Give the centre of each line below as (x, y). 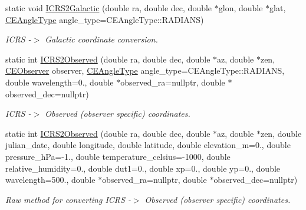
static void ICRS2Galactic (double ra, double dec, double (109, 8)
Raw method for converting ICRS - (68, 199)
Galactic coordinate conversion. (101, 39)
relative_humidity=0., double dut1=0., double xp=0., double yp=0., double (143, 168)
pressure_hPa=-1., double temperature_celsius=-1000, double (118, 156)
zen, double (281, 133)
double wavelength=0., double (60, 82)
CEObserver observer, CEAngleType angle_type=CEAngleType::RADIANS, (145, 70)
